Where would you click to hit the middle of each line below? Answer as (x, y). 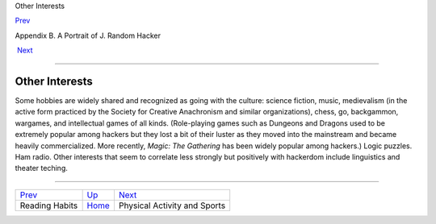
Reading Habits (49, 205)
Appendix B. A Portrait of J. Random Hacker (88, 35)
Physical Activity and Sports (172, 205)
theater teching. (41, 168)
